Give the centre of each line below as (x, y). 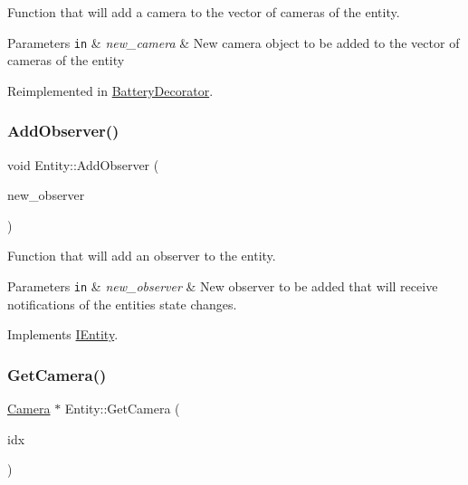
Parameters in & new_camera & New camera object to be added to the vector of (234, 42)
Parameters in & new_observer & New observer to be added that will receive (223, 286)
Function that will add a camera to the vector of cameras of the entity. (204, 12)
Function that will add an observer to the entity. (142, 256)
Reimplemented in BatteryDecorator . (110, 90)
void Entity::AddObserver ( (83, 164)
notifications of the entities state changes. (122, 304)
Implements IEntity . (63, 334)
